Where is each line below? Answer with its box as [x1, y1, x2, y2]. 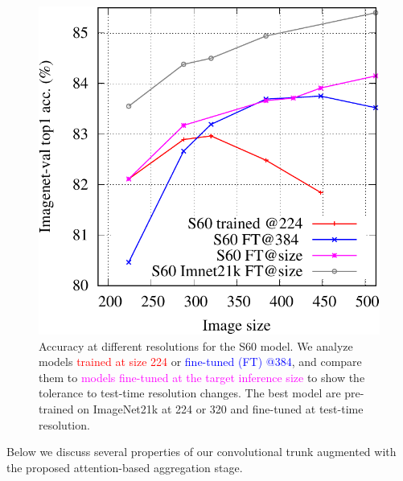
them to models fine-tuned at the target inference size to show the [39, 368, 365, 385]
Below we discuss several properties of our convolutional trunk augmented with [6, 443, 397, 460]
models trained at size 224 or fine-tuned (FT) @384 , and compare [39, 353, 362, 370]
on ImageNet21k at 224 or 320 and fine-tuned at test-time [77, 401, 364, 417]
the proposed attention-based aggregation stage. [6, 458, 243, 475]
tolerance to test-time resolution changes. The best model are [39, 384, 341, 401]
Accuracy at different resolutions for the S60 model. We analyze [39, 337, 353, 354]
